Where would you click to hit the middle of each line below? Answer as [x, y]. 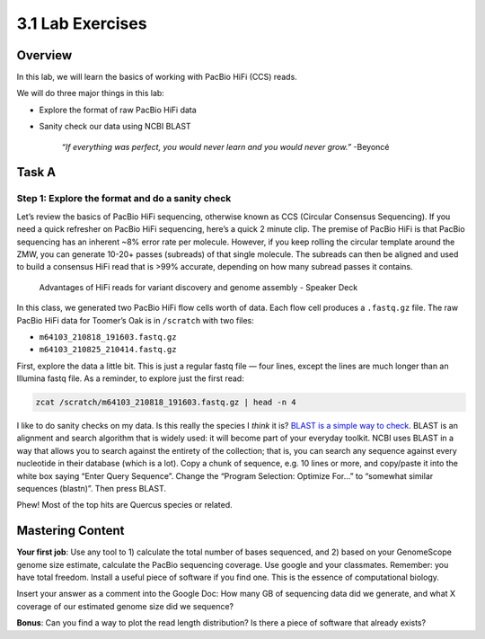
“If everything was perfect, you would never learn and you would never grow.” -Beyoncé [225, 146]
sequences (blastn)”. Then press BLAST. [91, 488]
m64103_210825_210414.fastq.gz [108, 350]
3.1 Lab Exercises [82, 23]
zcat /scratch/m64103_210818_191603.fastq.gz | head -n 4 [166, 403]
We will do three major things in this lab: [91, 93]
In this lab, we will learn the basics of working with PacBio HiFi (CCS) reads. [157, 77]
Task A [36, 172]
